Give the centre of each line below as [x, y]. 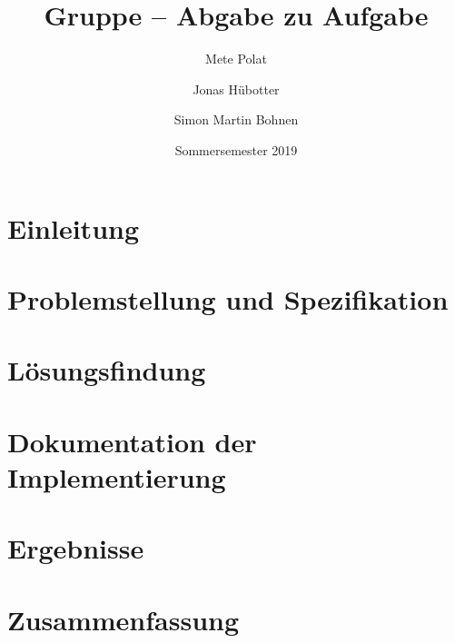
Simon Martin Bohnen [236, 119]
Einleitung [74, 228]
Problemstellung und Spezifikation [228, 298]
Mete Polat [236, 59]
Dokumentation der [132, 441]
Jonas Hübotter [236, 89]
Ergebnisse [76, 548]
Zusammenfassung [124, 619]
